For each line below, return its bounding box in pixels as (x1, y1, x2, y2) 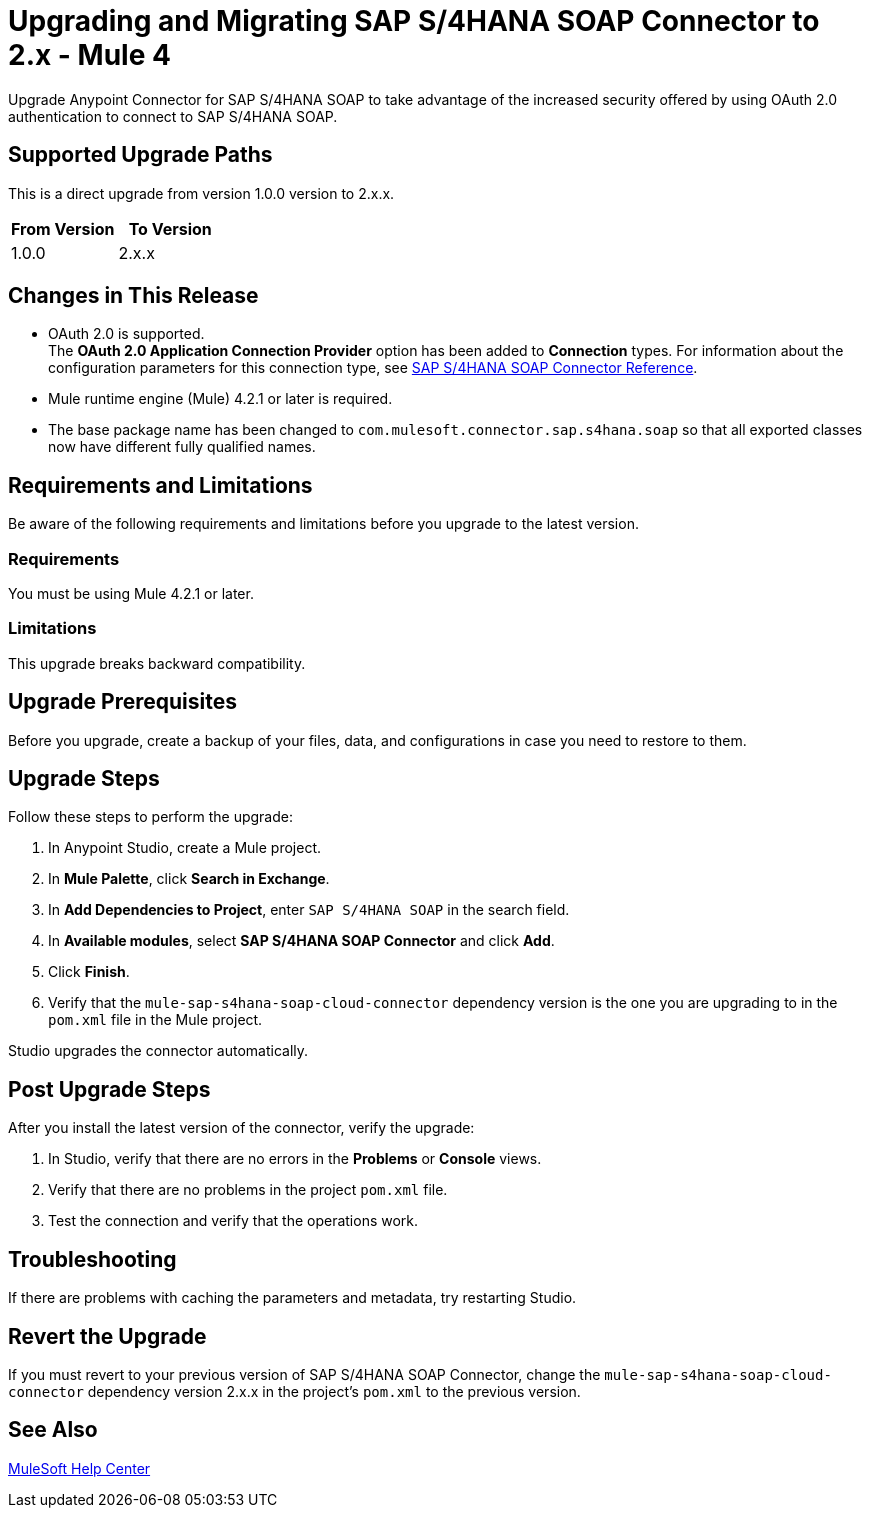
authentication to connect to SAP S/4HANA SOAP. (8, 107, 338, 125)
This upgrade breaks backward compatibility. (8, 654, 306, 672)
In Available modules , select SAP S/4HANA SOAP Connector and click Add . (48, 932, 555, 950)
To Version (128, 218, 212, 239)
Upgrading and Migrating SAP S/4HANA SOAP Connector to (8, 4, 820, 38)
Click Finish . (48, 963, 130, 981)
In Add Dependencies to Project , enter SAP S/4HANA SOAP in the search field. (48, 901, 570, 919)
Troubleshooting (8, 1246, 177, 1272)
